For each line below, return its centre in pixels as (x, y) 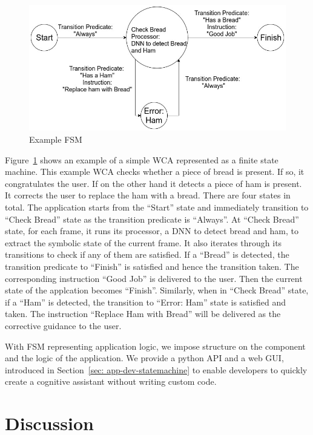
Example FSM (56, 139)
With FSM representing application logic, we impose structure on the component (155, 346)
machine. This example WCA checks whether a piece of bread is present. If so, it (155, 172)
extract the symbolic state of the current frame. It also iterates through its (143, 242)
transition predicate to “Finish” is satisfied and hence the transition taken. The (152, 266)
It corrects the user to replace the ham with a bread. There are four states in (148, 195)
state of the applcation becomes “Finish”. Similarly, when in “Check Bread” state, (157, 290)
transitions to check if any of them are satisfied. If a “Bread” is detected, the (147, 254)
